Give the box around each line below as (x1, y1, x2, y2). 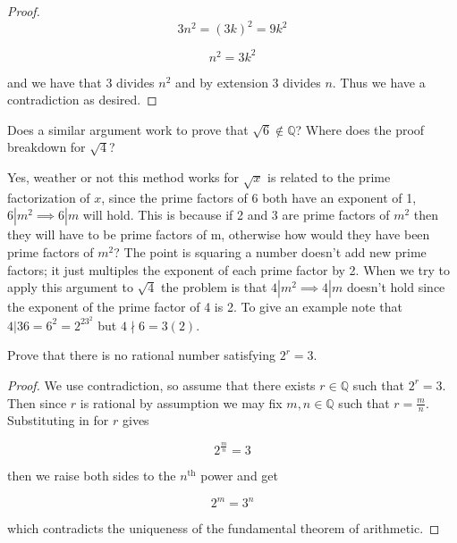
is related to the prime (267, 167, 391, 186)
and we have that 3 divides (7, 72, 155, 91)
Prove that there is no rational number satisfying (7, 346, 276, 364)
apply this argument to (7, 278, 133, 297)
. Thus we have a (332, 72, 426, 91)
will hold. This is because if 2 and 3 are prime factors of (82, 205, 390, 224)
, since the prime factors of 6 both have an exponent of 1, (101, 188, 417, 206)
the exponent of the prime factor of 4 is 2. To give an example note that (7, 297, 402, 316)
